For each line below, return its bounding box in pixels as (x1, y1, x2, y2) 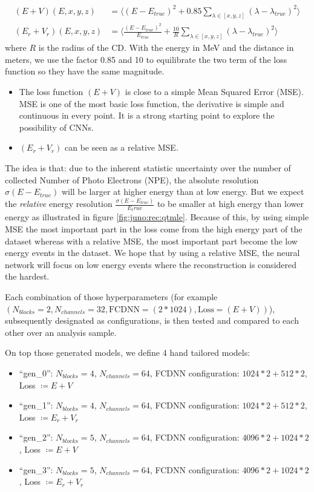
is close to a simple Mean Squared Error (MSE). (125, 85, 304, 97)
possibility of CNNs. (19, 120, 94, 133)
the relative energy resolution (5, 197, 113, 209)
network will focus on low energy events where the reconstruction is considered (5, 258, 297, 271)
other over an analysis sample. (5, 326, 117, 338)
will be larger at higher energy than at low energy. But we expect (61, 185, 304, 198)
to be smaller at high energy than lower (157, 197, 304, 209)
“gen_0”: (19, 367, 53, 379)
